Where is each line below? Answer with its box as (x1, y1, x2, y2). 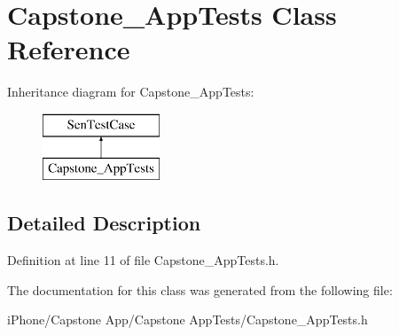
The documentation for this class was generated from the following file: (7, 280, 393, 299)
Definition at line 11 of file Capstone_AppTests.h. (7, 251, 279, 269)
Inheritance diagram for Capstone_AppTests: (7, 82, 254, 101)
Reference (7, 31, 130, 67)
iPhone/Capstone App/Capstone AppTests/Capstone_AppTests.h (7, 310, 368, 329)
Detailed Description (7, 209, 201, 237)
